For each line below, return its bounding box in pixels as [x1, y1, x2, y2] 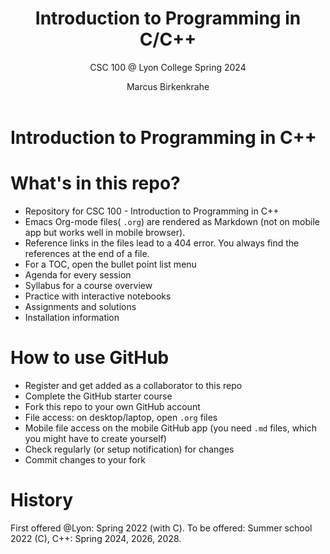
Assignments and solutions [24, 300, 137, 312]
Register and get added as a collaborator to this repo [24, 379, 243, 391]
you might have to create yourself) [24, 432, 167, 444]
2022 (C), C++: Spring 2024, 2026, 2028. [10, 532, 182, 544]
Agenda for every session [24, 268, 132, 281]
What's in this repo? [10, 172, 181, 195]
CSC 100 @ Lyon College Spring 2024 [89, 61, 247, 73]
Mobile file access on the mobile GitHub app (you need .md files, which [24, 422, 318, 434]
